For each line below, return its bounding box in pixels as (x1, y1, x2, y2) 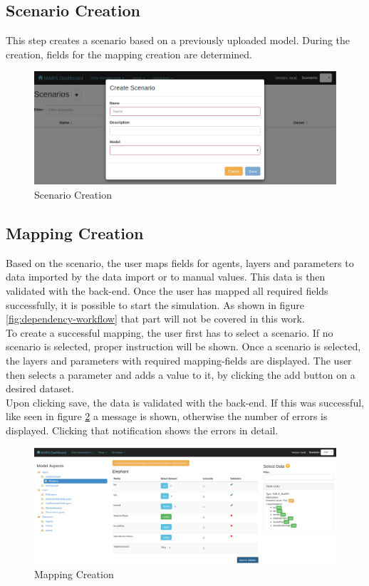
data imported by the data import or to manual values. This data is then (6, 269, 326, 284)
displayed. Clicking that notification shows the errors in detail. (6, 422, 279, 437)
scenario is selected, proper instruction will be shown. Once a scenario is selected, (6, 339, 361, 354)
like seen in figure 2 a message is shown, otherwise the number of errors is (6, 409, 328, 424)
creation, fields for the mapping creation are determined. (6, 46, 253, 61)
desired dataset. (6, 381, 74, 396)
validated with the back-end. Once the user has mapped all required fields (6, 283, 328, 298)
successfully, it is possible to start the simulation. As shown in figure (6, 297, 304, 312)
